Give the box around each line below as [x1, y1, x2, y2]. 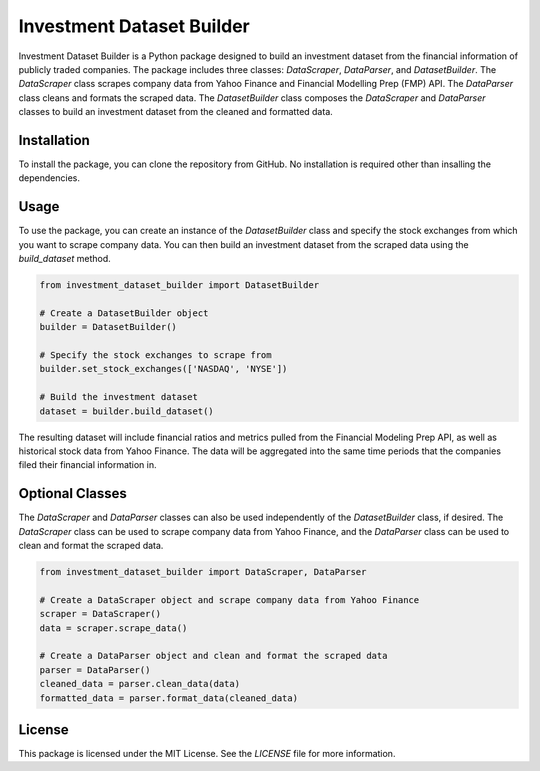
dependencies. [18, 172, 80, 184]
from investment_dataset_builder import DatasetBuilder [39, 280, 320, 291]
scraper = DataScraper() [39, 608, 162, 620]
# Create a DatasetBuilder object [39, 307, 209, 319]
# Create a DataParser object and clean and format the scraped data [39, 650, 388, 662]
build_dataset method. [18, 253, 112, 265]
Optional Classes [18, 485, 127, 502]
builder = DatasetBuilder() [39, 321, 177, 333]
